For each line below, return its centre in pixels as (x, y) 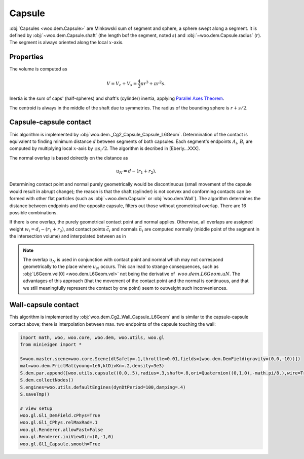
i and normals (123, 230)
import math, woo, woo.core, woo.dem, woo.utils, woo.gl (92, 337)
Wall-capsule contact (44, 305)
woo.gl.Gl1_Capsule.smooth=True (60, 444)
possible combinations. (34, 212)
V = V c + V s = (122, 84)
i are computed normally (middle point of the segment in (201, 230)
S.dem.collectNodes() (47, 380)
